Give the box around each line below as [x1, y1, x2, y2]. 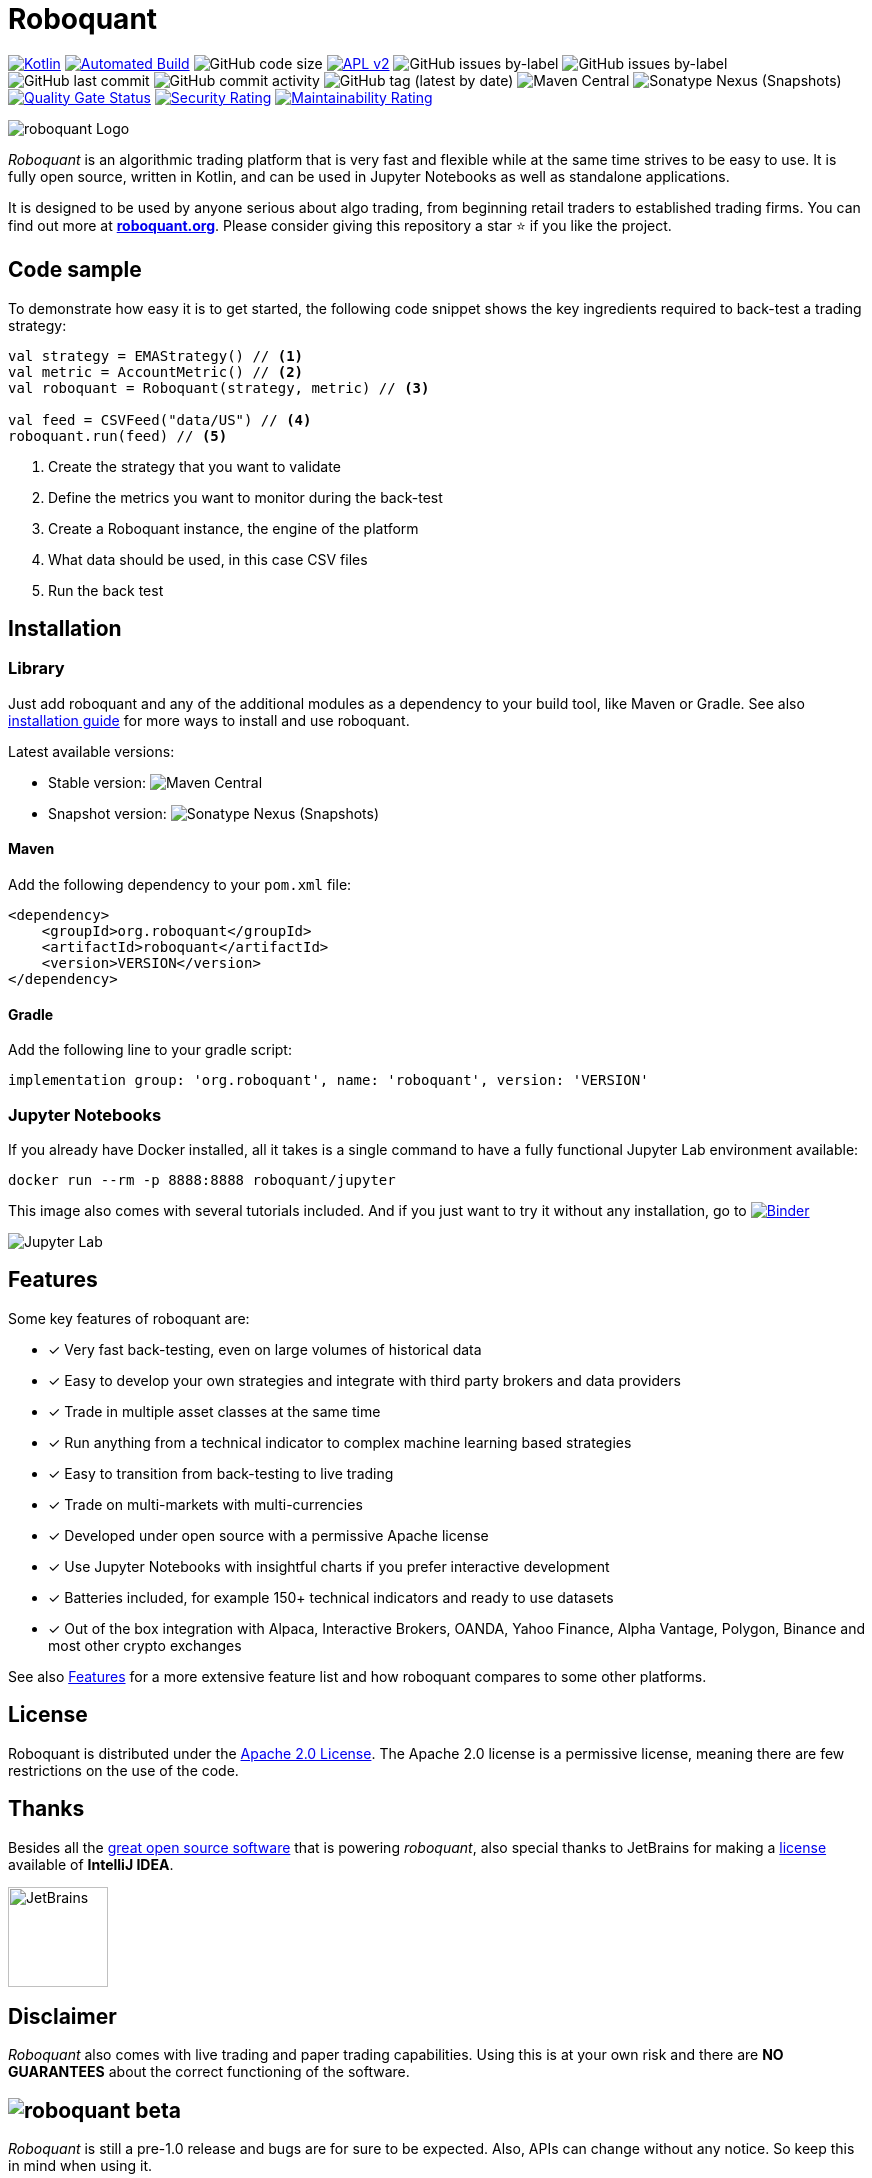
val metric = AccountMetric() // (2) [8, 363, 304, 380]
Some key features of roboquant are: [8, 1309, 250, 1327]
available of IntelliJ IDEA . [8, 1855, 174, 1873]
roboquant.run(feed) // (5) [8, 427, 228, 444]
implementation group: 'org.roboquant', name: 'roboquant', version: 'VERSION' [8, 1072, 649, 1089]
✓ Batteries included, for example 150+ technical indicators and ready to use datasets [48, 1588, 614, 1606]
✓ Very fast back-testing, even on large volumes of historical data [48, 1340, 482, 1358]
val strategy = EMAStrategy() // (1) [8, 347, 304, 364]
